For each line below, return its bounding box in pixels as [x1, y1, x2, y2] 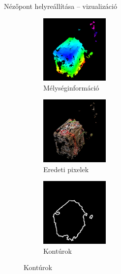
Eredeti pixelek [43, 164, 89, 174]
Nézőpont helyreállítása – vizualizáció [4, 1, 117, 11]
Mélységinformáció [43, 82, 99, 92]
